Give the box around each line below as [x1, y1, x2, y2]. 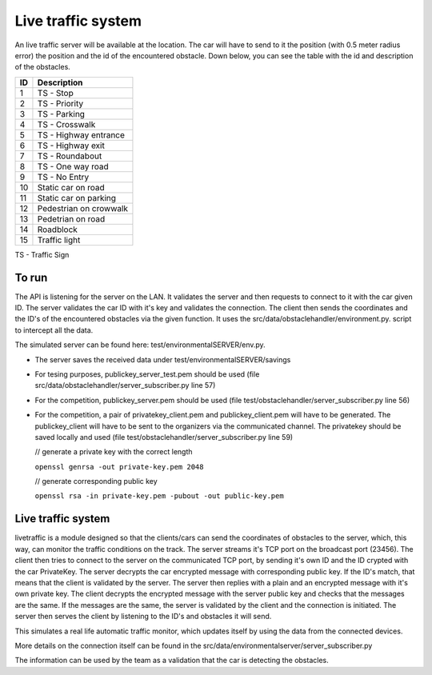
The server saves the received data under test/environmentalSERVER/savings [34, 354, 291, 364]
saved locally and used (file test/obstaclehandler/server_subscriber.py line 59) [34, 432, 294, 441]
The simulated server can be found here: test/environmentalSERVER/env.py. [14, 340, 266, 349]
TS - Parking [37, 108, 86, 119]
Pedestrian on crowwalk [37, 202, 128, 214]
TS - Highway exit [37, 140, 106, 151]
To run [14, 270, 48, 284]
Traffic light [37, 234, 81, 246]
